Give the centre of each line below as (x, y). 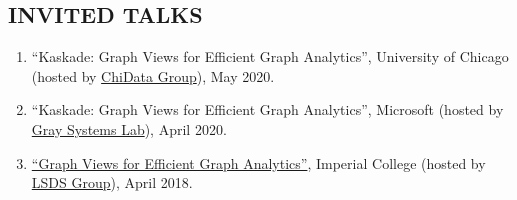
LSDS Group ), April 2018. (112, 182)
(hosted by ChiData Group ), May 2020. (153, 75)
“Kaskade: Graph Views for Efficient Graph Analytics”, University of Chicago (270, 56)
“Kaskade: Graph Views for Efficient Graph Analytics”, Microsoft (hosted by (267, 109)
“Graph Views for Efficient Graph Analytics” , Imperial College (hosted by (258, 162)
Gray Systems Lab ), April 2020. (129, 128)
